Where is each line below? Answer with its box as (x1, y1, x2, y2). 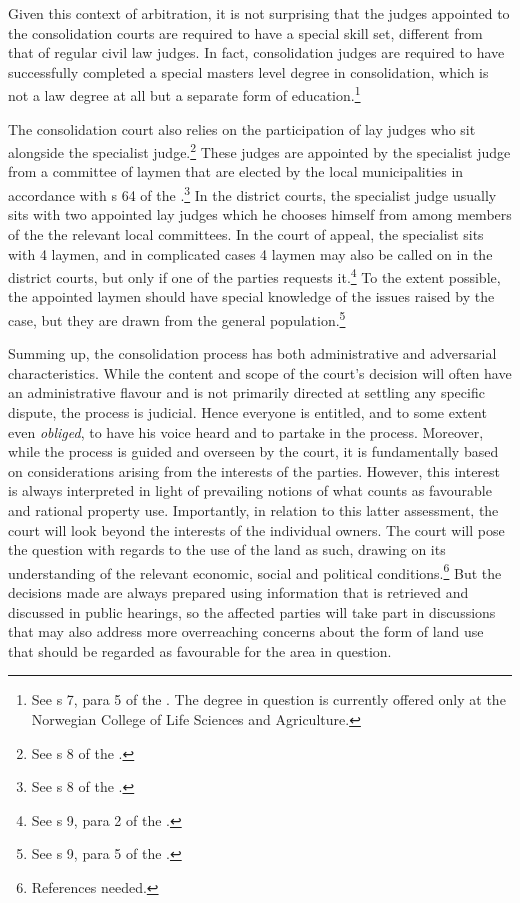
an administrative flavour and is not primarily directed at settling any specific (8, 382, 485, 403)
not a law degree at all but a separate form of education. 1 (8, 82, 361, 106)
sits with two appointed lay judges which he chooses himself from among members (8, 204, 512, 225)
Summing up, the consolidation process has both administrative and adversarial (8, 343, 497, 364)
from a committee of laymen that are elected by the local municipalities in (8, 161, 464, 182)
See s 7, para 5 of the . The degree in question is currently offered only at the (31, 689, 506, 710)
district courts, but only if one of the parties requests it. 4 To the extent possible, (8, 264, 501, 287)
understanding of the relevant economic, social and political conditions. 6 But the (8, 559, 502, 583)
